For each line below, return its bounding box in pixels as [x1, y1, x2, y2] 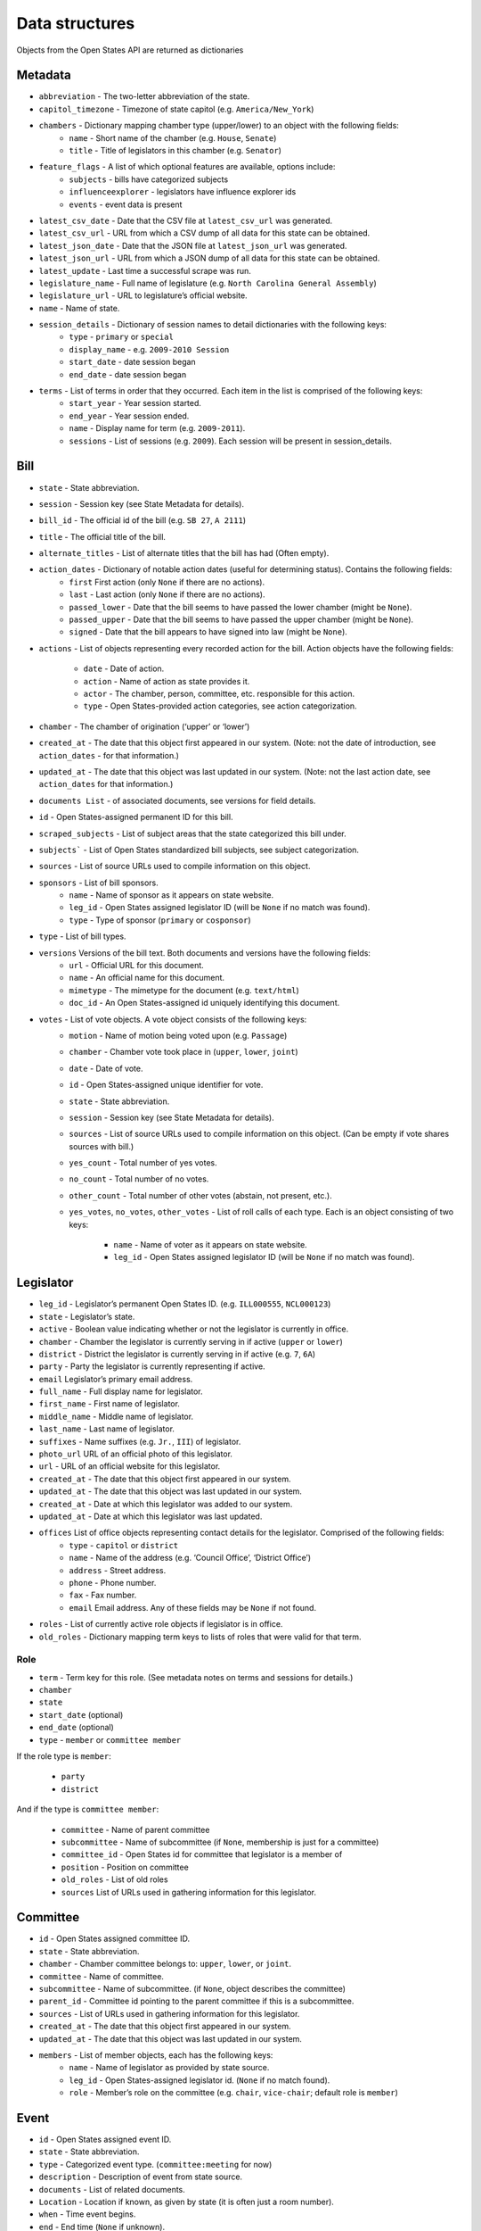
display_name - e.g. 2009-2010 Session [69, 344, 230, 354]
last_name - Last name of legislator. [38, 1423, 175, 1434]
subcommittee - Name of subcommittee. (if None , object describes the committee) [38, 1983, 346, 1994]
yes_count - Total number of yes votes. [69, 1157, 217, 1168]
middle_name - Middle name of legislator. [38, 1411, 194, 1422]
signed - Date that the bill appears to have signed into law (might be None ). [69, 626, 347, 637]
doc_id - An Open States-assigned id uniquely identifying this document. [69, 998, 340, 1008]
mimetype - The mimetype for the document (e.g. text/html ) [69, 984, 300, 995]
